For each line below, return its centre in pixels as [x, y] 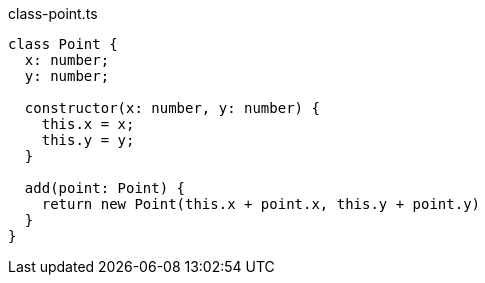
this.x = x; [88, 124]
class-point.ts [53, 13]
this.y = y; [88, 140]
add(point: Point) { [105, 188]
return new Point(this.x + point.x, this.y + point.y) [261, 204]
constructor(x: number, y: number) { [172, 108]
